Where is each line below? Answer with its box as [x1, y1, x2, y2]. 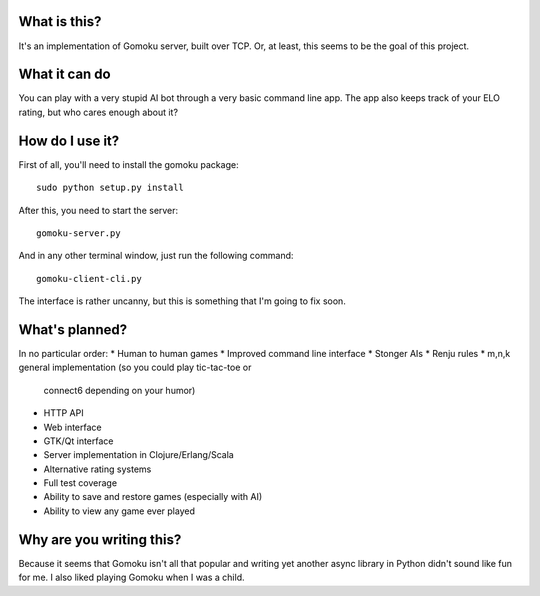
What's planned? [18, 321, 128, 338]
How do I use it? [18, 132, 120, 149]
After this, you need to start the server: [18, 204, 179, 216]
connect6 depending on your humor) [43, 384, 196, 396]
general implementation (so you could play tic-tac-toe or [18, 361, 252, 374]
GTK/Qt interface [43, 435, 114, 447]
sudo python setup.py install [36, 182, 185, 194]
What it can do [18, 66, 111, 83]
